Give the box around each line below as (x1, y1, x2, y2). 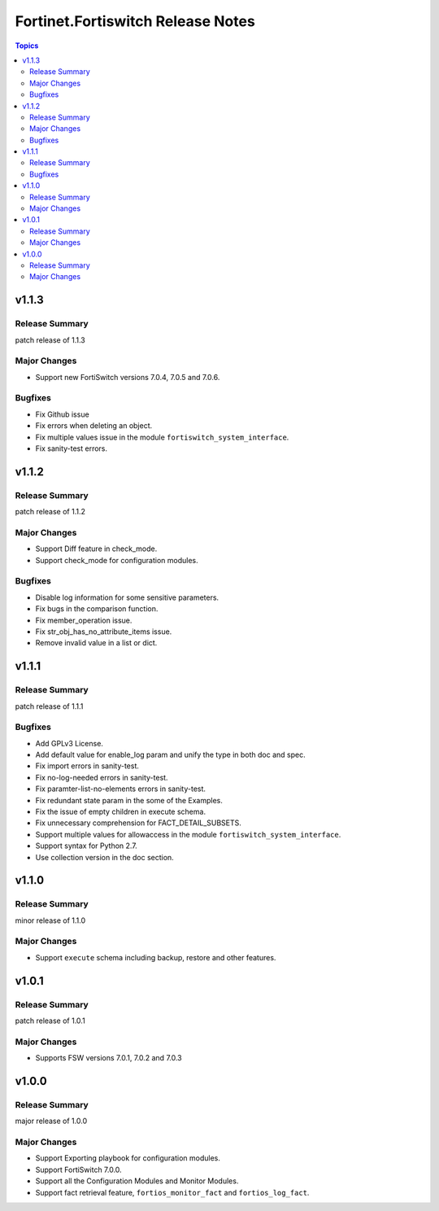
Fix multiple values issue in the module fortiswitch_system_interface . (35, 432, 289, 442)
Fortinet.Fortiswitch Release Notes (15, 12, 255, 30)
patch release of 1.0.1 (15, 1016, 85, 1025)
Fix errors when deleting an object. (35, 421, 153, 431)
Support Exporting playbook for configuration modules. (35, 1153, 221, 1163)
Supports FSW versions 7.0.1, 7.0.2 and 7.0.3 (35, 1053, 182, 1063)
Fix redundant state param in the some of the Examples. (35, 795, 224, 805)
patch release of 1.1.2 (15, 507, 85, 517)
